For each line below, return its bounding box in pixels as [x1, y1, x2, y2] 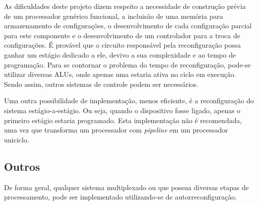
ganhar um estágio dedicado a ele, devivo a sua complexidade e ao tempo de [4, 49, 236, 60]
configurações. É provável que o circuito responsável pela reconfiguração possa [4, 40, 241, 50]
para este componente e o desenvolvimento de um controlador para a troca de [4, 30, 240, 40]
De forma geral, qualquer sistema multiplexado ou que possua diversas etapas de [4, 182, 249, 192]
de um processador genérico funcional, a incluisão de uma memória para [4, 10, 223, 21]
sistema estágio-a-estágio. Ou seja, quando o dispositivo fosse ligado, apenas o [4, 105, 241, 115]
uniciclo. [4, 134, 29, 144]
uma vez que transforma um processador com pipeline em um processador [4, 125, 228, 135]
